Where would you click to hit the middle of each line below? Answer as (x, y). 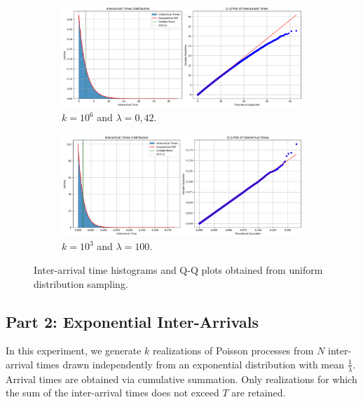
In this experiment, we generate (74, 351)
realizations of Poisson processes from (233, 351)
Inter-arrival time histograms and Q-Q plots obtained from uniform (178, 269)
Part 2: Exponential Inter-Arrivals (132, 321)
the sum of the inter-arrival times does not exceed (112, 393)
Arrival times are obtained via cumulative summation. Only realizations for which (181, 379)
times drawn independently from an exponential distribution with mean (191, 364)
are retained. (259, 393)
